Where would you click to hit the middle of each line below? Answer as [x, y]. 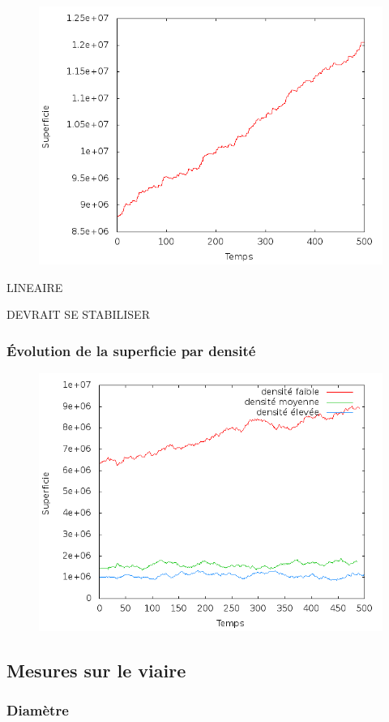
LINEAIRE [35, 287]
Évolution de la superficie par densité [131, 350]
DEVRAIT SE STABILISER [78, 314]
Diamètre [38, 710]
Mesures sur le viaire [96, 670]
